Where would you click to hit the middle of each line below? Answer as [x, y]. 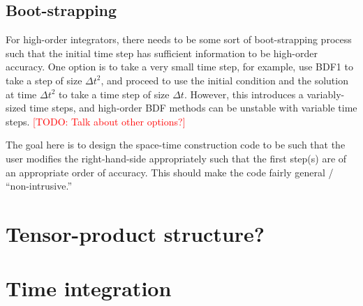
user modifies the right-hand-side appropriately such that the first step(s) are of [176, 158]
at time [21, 94]
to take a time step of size [114, 94]
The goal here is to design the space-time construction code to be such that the [176, 145]
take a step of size [44, 80]
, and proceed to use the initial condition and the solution [224, 80]
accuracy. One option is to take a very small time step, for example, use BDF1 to [179, 67]
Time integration [89, 288]
